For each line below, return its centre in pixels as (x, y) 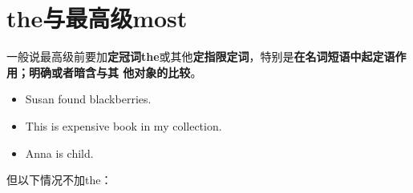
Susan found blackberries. (88, 99)
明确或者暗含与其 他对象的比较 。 (115, 72)
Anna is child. (59, 153)
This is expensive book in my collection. (123, 125)
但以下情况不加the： (59, 180)
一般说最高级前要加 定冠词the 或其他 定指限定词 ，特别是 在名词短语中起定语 (201, 56)
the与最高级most (97, 18)
